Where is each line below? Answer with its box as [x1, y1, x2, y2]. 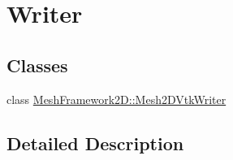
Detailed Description [6, 130, 184, 155]
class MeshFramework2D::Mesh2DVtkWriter [6, 90, 227, 107]
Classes [6, 52, 68, 77]
